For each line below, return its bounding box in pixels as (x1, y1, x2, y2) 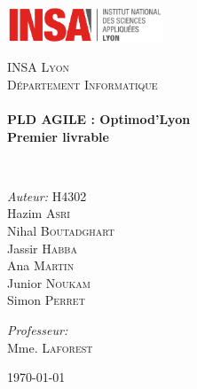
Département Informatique (7, 74, 158, 93)
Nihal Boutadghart (7, 222, 115, 239)
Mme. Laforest (7, 338, 93, 356)
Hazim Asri (7, 204, 70, 222)
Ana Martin (7, 256, 75, 275)
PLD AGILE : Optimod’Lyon (7, 110, 191, 128)
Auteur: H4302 (7, 186, 87, 205)
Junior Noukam (7, 273, 91, 292)
